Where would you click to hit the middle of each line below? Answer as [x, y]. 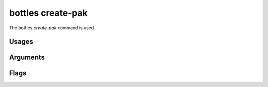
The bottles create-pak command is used [52, 28]
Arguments [27, 58]
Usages [21, 42]
